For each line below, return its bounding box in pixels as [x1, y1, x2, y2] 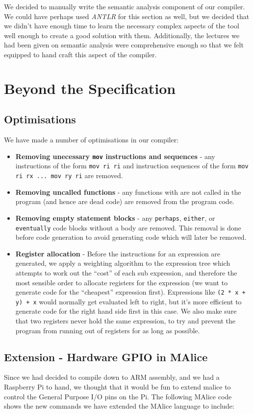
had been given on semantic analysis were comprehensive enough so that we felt [4, 40, 244, 50]
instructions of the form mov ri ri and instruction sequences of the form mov [15, 161, 249, 171]
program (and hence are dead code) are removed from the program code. [15, 196, 234, 207]
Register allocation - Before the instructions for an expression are [15, 248, 221, 258]
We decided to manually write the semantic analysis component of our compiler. [4, 1, 245, 11]
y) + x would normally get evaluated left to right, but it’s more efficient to [15, 296, 242, 306]
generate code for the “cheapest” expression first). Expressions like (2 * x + [15, 287, 246, 297]
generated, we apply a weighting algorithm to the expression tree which [15, 258, 230, 268]
